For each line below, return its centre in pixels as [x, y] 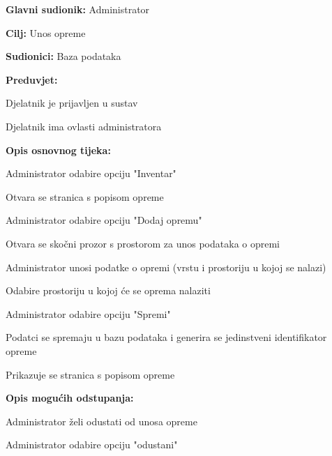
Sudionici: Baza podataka [63, 56]
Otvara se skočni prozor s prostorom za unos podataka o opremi [143, 243]
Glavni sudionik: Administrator [78, 9]
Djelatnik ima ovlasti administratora [84, 126]
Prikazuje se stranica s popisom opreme [90, 374]
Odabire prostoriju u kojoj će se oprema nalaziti [108, 290]
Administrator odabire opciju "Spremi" [88, 313]
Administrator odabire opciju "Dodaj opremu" [104, 220]
